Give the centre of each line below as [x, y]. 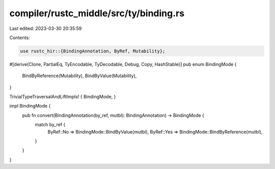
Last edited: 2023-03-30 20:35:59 [46, 28]
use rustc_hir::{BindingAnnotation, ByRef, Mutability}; [93, 51]
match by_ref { [50, 125]
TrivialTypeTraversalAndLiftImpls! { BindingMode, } [63, 97]
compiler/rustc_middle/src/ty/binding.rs [97, 13]
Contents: [20, 38]
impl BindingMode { [30, 106]
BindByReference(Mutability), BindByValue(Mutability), [79, 76]
